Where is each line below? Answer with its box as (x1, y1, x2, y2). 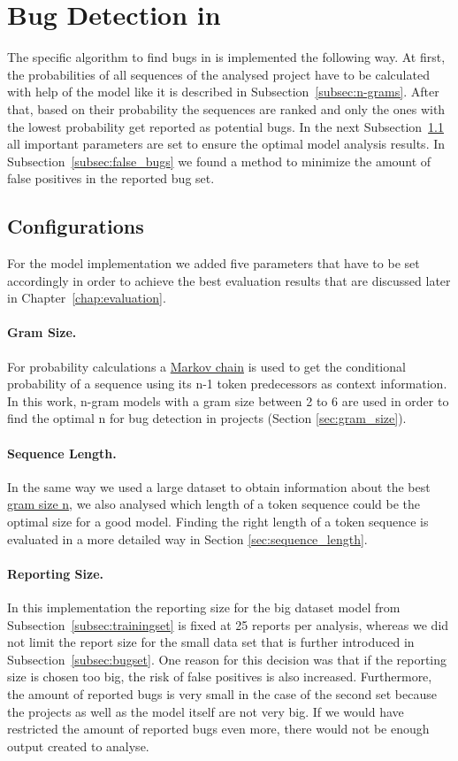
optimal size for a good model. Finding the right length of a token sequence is (7, 512, 429, 531)
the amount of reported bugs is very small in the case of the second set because (7, 684, 437, 703)
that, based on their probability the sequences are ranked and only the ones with (7, 99, 446, 118)
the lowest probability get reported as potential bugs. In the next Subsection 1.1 (7, 117, 444, 135)
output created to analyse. (7, 736, 149, 755)
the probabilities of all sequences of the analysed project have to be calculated (7, 65, 430, 83)
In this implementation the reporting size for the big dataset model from (7, 598, 401, 616)
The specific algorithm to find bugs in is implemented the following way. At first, (7, 48, 446, 66)
